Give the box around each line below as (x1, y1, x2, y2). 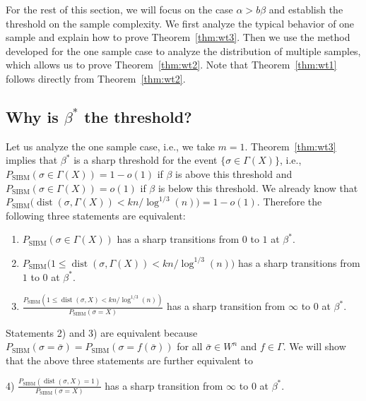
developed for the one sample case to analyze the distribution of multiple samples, (6, 43, 361, 58)
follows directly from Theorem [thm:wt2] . (6, 71, 186, 85)
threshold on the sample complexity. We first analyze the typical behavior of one (6, 16, 355, 30)
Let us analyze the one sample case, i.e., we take (6, 138, 215, 153)
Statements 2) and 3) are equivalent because (6, 325, 198, 340)
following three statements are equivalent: (6, 208, 186, 222)
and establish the (268, 2, 343, 16)
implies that (6, 152, 58, 167)
